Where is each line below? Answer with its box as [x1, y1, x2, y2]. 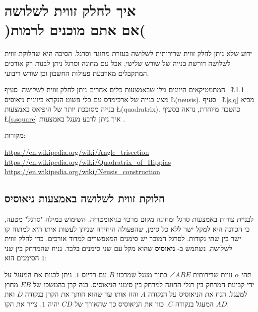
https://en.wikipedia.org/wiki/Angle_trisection [4, 147, 149, 157]
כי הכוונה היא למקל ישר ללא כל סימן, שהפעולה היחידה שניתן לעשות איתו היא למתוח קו [4, 223, 250, 234]
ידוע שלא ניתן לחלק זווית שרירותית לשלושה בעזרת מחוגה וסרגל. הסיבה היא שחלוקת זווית [4, 48, 252, 59]
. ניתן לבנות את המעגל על [4, 269, 76, 280]
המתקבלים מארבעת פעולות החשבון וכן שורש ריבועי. [4, 67, 149, 78]
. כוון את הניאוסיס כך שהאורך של [74, 298, 168, 309]
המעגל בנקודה [175, 298, 214, 309]
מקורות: [4, 130, 26, 140]
